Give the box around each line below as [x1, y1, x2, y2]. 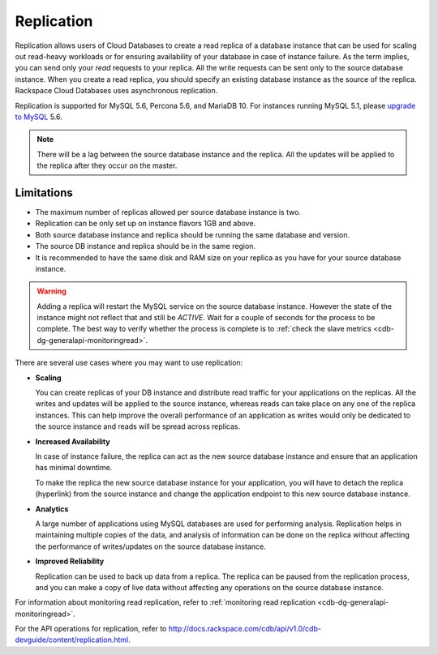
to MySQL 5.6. [15, 112, 62, 122]
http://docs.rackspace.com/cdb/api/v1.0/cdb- [168, 624, 322, 634]
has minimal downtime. [35, 463, 113, 473]
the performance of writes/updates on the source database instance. [35, 542, 267, 551]
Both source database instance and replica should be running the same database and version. [35, 229, 350, 239]
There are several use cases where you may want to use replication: [15, 357, 243, 368]
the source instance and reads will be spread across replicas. [35, 422, 241, 431]
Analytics [35, 503, 69, 514]
